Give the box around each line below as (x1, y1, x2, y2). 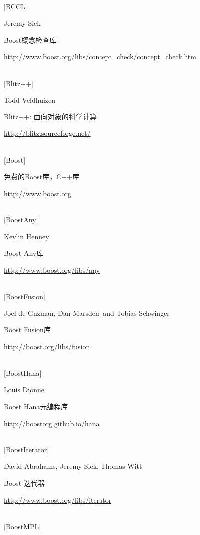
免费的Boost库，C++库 (4, 171, 80, 182)
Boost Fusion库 (4, 324, 51, 335)
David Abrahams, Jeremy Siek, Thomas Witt (4, 461, 142, 471)
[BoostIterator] (4, 444, 49, 454)
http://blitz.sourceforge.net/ (4, 128, 91, 138)
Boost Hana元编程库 (4, 401, 68, 412)
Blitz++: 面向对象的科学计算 (4, 111, 97, 121)
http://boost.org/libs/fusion (4, 341, 90, 351)
